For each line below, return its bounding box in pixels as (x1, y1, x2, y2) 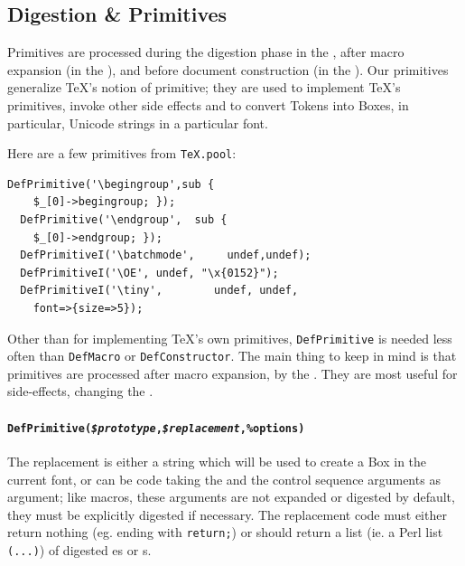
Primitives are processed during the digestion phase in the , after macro (7, 42, 405, 61)
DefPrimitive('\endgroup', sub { (20, 213, 228, 227)
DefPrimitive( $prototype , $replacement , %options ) (7, 421, 305, 435)
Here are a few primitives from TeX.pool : (7, 144, 237, 163)
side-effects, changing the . (7, 382, 153, 401)
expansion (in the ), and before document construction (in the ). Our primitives (7, 60, 449, 79)
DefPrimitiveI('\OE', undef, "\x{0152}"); (20, 266, 279, 279)
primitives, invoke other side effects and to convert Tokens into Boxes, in (7, 95, 409, 114)
